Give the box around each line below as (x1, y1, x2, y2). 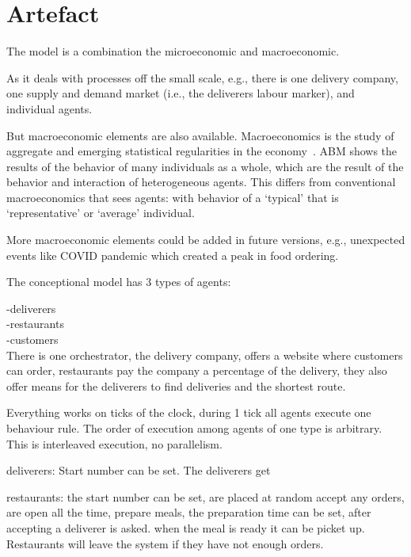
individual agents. (6, 100, 93, 116)
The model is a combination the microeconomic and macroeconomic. (6, 43, 340, 59)
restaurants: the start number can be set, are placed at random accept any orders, (6, 488, 405, 505)
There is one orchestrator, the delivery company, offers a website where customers (6, 346, 403, 363)
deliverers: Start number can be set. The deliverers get (6, 462, 271, 479)
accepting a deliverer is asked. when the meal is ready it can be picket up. (6, 519, 365, 536)
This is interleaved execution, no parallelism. (6, 435, 223, 452)
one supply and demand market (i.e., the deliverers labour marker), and (6, 85, 355, 101)
